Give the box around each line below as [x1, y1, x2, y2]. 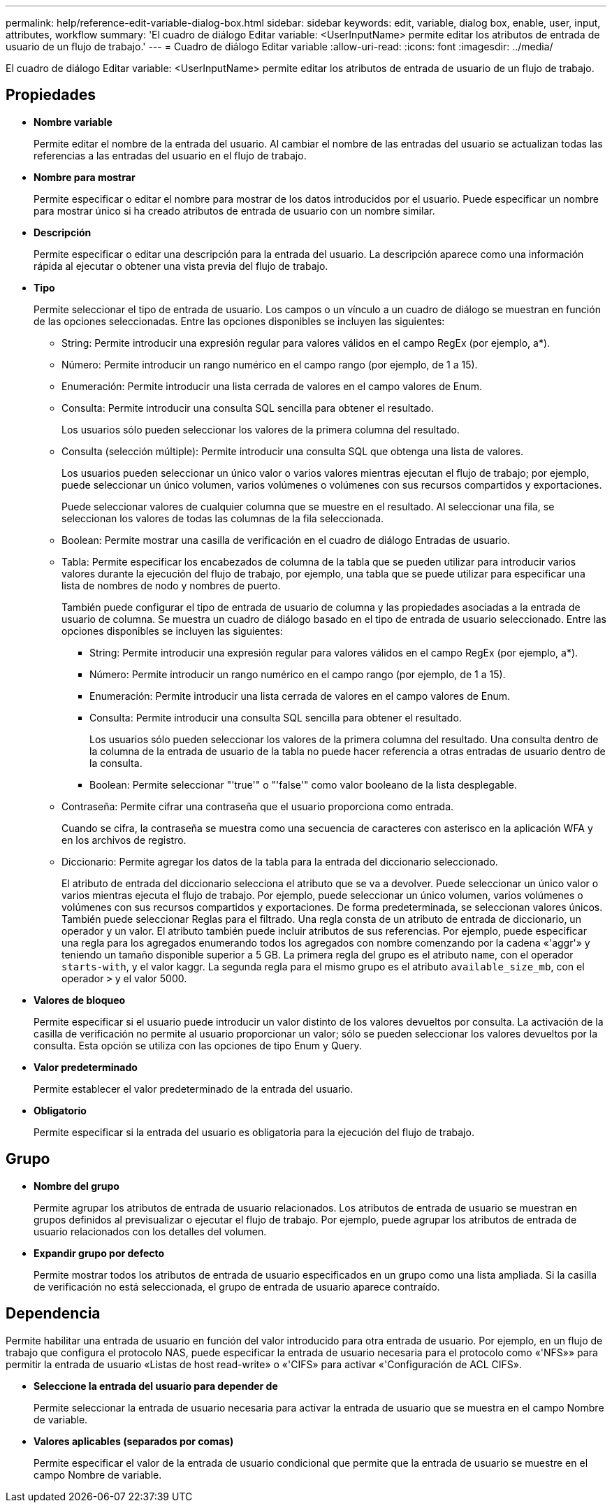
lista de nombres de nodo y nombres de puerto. [61, 579, 281, 591]
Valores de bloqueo [34, 993, 126, 1006]
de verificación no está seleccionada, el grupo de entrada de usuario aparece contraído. [34, 1280, 440, 1293]
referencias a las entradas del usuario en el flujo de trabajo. [34, 149, 307, 161]
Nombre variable [34, 115, 112, 128]
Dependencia [6, 1305, 101, 1323]
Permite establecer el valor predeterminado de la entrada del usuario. [34, 1082, 354, 1095]
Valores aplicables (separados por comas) [34, 1435, 234, 1447]
